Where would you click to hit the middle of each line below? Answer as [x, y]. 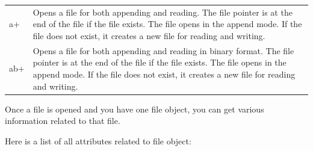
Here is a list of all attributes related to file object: [98, 140]
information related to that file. [63, 121]
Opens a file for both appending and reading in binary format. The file [163, 50]
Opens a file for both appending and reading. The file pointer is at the [163, 12]
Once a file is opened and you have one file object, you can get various [135, 109]
